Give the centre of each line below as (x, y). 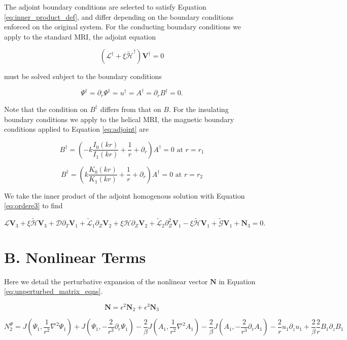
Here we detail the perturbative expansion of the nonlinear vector (106, 281)
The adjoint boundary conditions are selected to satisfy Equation (105, 7)
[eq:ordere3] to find (33, 205)
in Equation (237, 281)
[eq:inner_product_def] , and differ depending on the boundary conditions (119, 16)
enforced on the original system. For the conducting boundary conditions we (123, 27)
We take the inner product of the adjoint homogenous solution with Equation (125, 195)
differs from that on (131, 109)
